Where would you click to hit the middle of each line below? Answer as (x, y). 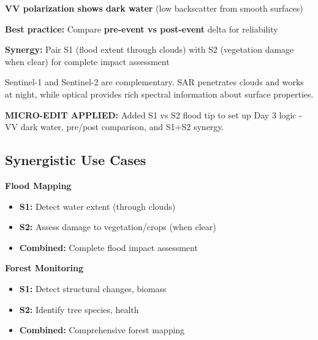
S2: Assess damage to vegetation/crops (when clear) (118, 227)
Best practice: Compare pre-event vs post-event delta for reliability (142, 29)
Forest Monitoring (44, 268)
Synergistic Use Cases (76, 160)
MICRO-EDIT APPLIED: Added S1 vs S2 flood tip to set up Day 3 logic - (153, 114)
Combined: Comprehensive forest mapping (102, 330)
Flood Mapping (38, 185)
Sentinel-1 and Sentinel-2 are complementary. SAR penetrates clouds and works (154, 82)
